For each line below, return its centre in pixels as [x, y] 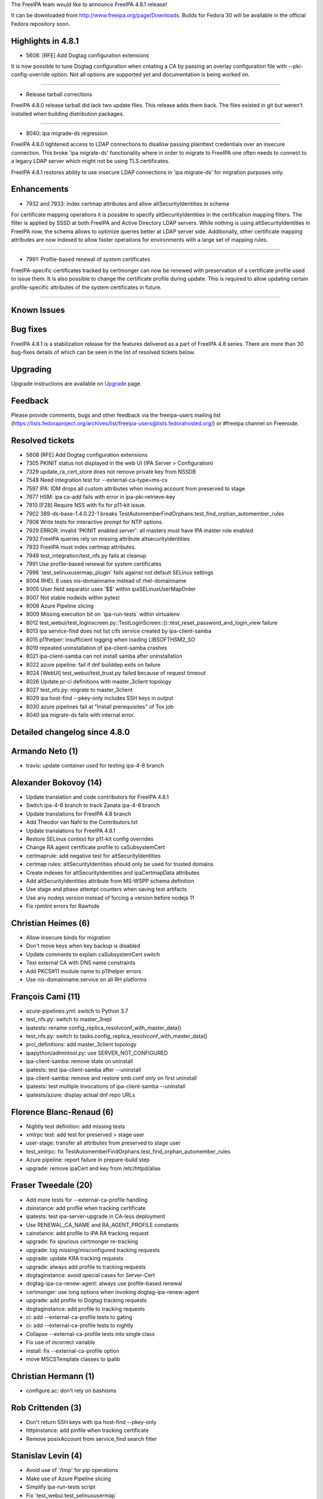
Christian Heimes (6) [51, 923]
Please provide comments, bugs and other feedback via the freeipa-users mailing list [116, 415]
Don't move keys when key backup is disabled [83, 946]
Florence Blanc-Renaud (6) [62, 1112]
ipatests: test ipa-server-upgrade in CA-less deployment [96, 1217]
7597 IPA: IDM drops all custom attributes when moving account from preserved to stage [135, 488]
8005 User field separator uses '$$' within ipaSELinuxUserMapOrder [111, 589]
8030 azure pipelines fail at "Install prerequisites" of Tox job [100, 706]
